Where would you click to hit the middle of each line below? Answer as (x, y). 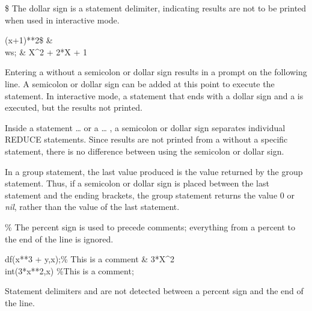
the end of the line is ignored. (59, 239)
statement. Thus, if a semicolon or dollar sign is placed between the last (137, 183)
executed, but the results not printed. (74, 107)
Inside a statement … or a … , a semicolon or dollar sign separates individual (145, 127)
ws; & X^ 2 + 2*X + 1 (46, 51)
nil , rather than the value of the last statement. (92, 207)
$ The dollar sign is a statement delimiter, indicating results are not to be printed (156, 8)
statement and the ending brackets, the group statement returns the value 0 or (150, 195)
